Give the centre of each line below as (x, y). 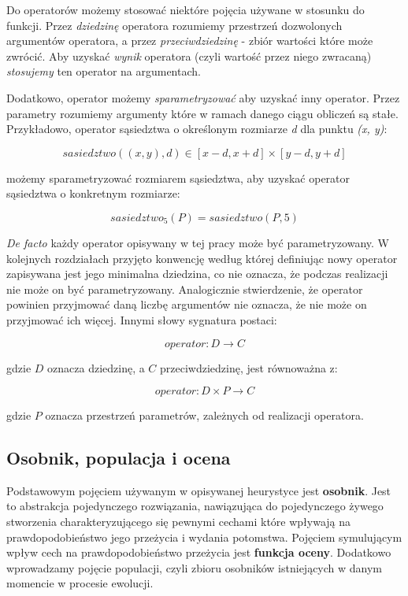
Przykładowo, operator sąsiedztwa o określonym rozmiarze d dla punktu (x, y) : (197, 129)
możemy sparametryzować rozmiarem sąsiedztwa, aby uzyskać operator (178, 178)
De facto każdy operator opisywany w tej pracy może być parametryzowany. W (198, 242)
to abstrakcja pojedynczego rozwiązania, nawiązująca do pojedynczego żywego (195, 506)
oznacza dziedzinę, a (96, 367)
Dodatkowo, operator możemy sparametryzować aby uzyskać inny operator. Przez (203, 97)
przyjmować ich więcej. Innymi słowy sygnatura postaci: (142, 319)
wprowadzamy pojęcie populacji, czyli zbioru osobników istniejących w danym (195, 567)
